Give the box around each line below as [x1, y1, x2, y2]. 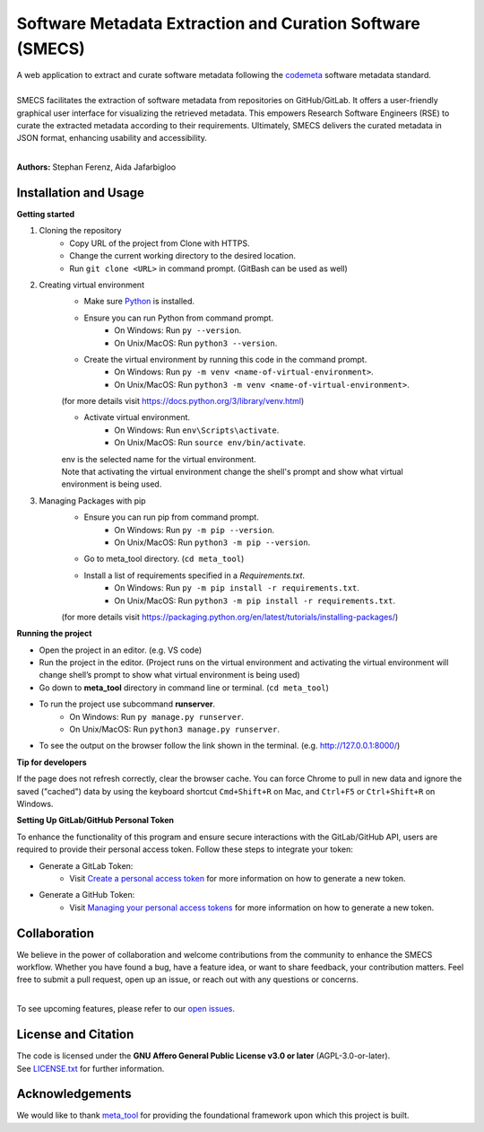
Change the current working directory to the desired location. [69, 250, 296, 261]
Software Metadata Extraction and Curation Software [16, 13, 420, 33]
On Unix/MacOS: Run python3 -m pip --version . [114, 537, 311, 548]
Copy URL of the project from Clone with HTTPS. [69, 238, 250, 249]
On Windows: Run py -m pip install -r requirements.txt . [114, 583, 360, 593]
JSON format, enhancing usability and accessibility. [16, 133, 208, 144]
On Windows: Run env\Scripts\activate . [114, 425, 280, 435]
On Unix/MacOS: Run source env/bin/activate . [114, 437, 307, 448]
